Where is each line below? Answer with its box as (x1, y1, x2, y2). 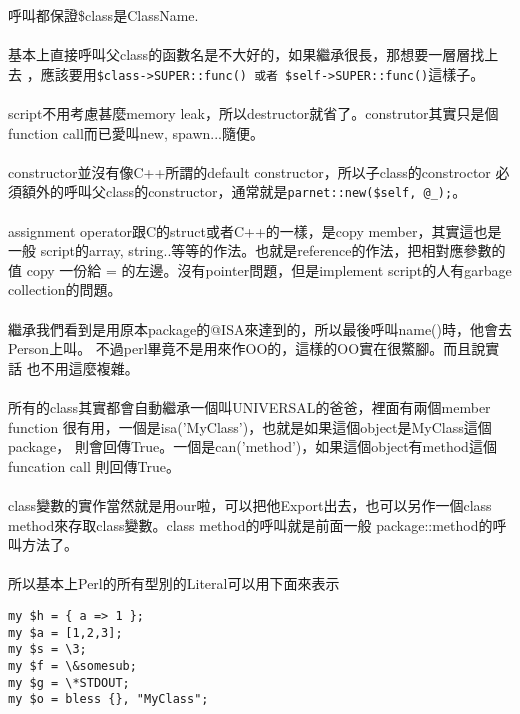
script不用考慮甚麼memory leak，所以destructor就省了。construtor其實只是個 (8, 103, 499, 124)
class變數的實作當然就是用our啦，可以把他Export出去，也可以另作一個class (8, 494, 492, 515)
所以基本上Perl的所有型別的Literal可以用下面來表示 (8, 573, 340, 594)
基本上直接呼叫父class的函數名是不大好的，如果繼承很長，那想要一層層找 (8, 44, 485, 65)
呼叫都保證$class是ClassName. (8, 5, 199, 25)
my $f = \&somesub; (8, 658, 137, 673)
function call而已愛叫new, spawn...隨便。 (8, 122, 264, 143)
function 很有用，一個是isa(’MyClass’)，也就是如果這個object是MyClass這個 (8, 416, 492, 437)
